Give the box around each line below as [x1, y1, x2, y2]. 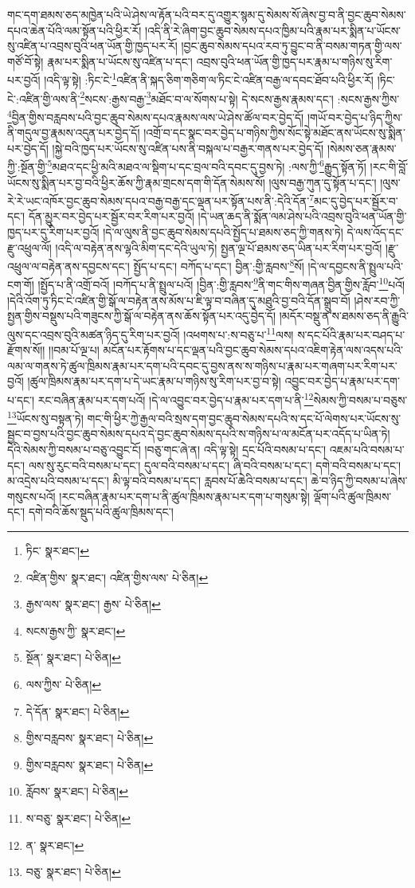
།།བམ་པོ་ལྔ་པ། [49, 342, 100, 358]
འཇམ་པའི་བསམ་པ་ [329, 441, 405, 457]
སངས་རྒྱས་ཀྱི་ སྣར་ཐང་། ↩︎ [25, 622, 126, 639]
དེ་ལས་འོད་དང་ [346, 224, 404, 240]
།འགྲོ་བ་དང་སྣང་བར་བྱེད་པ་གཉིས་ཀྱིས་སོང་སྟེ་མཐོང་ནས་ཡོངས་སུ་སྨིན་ [143, 124, 405, 141]
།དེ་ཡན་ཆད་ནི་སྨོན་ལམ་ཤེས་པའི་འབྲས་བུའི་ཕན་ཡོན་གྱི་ [198, 208, 407, 225]
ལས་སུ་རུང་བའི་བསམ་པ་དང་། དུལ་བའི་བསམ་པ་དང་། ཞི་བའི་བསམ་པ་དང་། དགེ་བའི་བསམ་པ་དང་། [28, 456, 401, 473]
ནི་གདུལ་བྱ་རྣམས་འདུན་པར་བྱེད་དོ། [7, 124, 140, 141]
